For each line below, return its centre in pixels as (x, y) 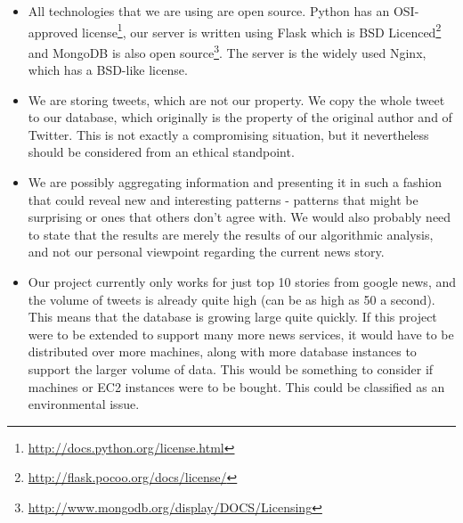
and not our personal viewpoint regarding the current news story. (206, 252)
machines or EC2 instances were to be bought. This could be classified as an (236, 386)
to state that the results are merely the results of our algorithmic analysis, (231, 234)
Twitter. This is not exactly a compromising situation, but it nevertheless (228, 134)
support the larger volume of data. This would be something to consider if (231, 369)
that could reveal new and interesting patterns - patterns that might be (223, 199)
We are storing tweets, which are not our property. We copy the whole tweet (236, 99)
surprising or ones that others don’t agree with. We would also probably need (240, 217)
